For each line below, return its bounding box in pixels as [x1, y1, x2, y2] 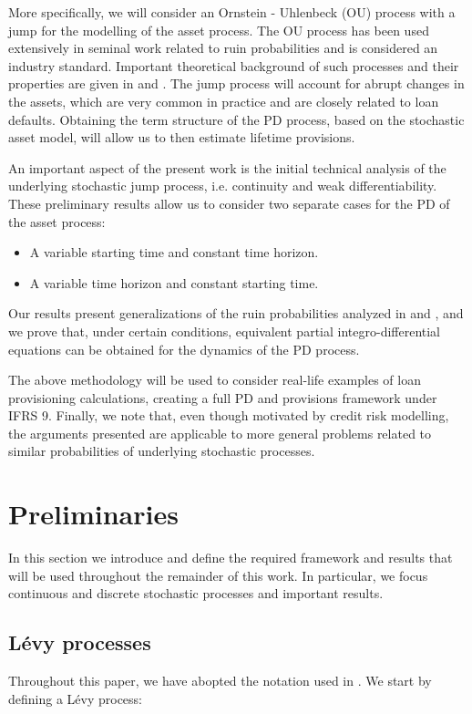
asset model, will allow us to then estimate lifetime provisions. [8, 128, 355, 147]
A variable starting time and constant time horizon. [29, 243, 319, 262]
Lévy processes [8, 628, 151, 657]
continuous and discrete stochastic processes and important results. [8, 584, 384, 603]
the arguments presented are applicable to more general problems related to [8, 423, 432, 442]
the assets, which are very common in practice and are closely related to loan [8, 91, 439, 110]
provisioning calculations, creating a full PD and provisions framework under [8, 388, 437, 407]
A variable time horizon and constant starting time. [29, 273, 319, 292]
